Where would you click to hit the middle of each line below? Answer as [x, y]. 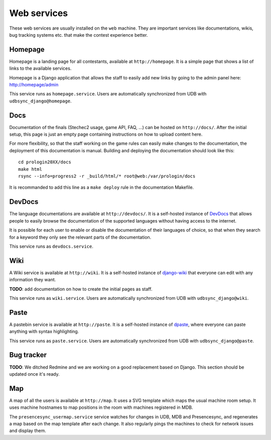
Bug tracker [28, 355]
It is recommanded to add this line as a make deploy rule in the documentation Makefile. [102, 187]
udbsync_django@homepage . [40, 101]
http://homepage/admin [34, 85]
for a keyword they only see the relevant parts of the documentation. [80, 237]
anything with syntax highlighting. [44, 332]
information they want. [33, 280]
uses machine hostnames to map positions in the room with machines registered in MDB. [101, 407]
